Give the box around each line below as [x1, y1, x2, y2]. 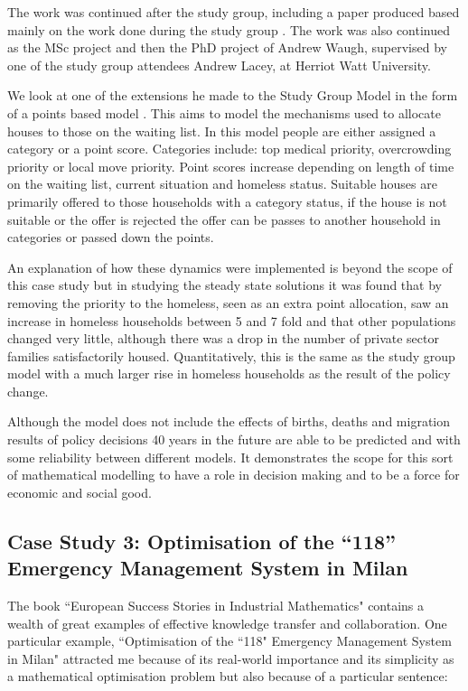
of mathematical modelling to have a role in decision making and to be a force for [7, 465, 460, 484]
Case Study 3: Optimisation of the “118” [7, 527, 397, 555]
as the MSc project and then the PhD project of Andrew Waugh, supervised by [7, 38, 447, 57]
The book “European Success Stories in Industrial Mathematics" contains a [7, 596, 425, 615]
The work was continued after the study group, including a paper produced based [7, 3, 460, 21]
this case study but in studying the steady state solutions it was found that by [7, 275, 442, 294]
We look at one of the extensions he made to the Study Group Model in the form [7, 86, 458, 105]
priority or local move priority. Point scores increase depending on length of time [7, 156, 454, 175]
